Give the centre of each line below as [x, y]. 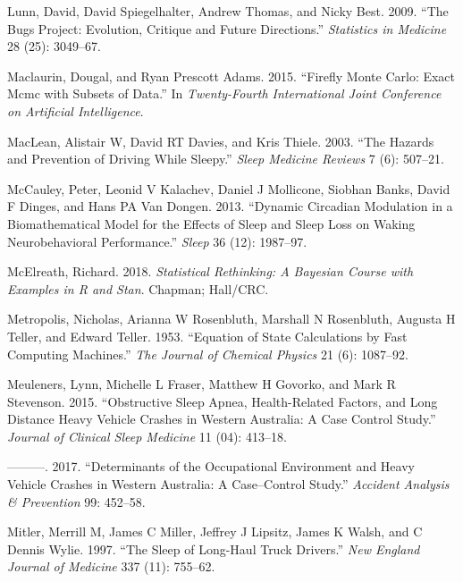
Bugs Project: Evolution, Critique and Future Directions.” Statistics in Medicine [227, 28]
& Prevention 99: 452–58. [76, 501]
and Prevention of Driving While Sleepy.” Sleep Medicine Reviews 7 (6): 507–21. [226, 159]
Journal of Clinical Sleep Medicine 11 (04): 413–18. [147, 436]
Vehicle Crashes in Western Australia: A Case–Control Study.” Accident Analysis [228, 484]
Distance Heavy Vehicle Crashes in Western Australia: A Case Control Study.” [222, 419]
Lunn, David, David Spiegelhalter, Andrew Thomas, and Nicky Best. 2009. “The [228, 11]
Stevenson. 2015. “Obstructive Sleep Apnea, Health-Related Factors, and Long [223, 401]
